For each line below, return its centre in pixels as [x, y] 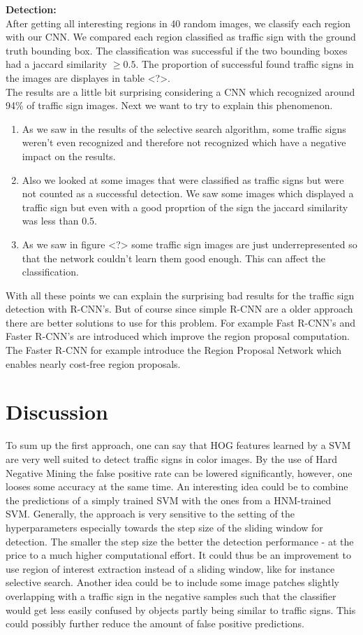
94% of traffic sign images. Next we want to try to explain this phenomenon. [169, 105]
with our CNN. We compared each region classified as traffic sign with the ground [181, 37]
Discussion [57, 412]
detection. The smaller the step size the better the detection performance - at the [180, 541]
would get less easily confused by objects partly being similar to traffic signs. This [181, 609]
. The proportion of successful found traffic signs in [245, 64]
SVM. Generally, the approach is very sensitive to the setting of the [150, 514]
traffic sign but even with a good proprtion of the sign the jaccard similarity [185, 207]
